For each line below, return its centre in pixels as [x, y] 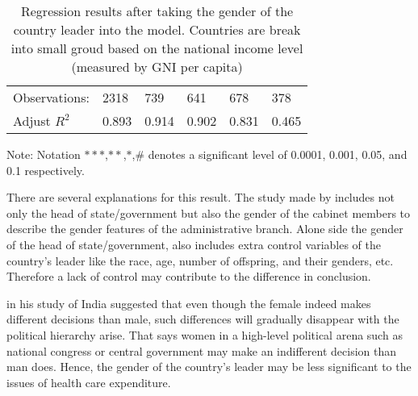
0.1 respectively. [46, 170]
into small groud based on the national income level [157, 48]
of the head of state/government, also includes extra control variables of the [194, 244]
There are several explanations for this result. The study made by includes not [201, 197]
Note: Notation [44, 154]
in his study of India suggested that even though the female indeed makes [189, 303]
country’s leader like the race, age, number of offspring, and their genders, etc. [200, 260]
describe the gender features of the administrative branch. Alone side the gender [205, 229]
